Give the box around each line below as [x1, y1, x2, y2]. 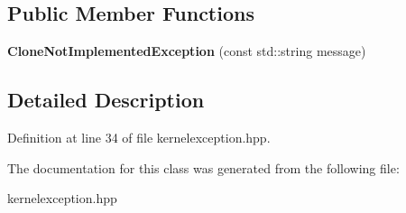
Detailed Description [7, 86, 205, 114]
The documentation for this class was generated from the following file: [7, 158, 400, 177]
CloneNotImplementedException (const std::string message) [7, 42, 366, 60]
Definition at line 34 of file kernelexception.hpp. [7, 128, 271, 146]
